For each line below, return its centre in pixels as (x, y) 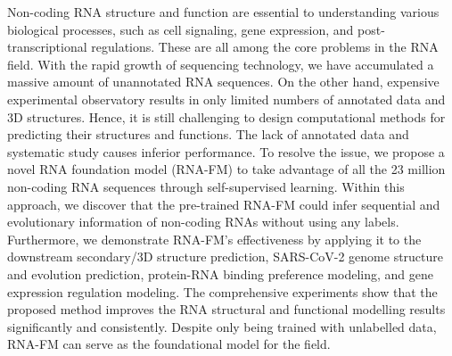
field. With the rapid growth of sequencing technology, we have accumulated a (221, 64)
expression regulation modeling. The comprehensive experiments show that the (222, 291)
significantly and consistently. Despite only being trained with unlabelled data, (222, 326)
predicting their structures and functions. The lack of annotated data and (208, 134)
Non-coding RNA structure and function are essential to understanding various (223, 12)
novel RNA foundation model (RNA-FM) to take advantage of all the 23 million (226, 169)
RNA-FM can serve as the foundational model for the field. (169, 344)
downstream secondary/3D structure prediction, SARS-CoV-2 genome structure (226, 257)
